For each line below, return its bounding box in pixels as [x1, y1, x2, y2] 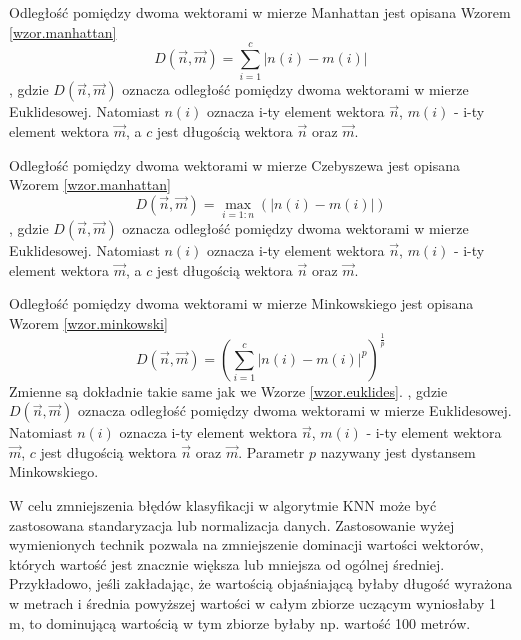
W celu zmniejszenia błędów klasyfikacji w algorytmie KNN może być [9, 495, 437, 516]
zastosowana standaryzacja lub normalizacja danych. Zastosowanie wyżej [9, 514, 455, 535]
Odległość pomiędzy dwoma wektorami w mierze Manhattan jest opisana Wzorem [9, 2, 511, 22]
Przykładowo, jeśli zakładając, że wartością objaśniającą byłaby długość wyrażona [9, 573, 513, 594]
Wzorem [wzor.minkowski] [9, 312, 168, 333]
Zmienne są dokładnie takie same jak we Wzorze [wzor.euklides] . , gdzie [9, 380, 448, 401]
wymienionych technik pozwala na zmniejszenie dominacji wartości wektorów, [9, 534, 484, 555]
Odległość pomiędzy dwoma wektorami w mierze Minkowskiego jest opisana [9, 293, 474, 314]
